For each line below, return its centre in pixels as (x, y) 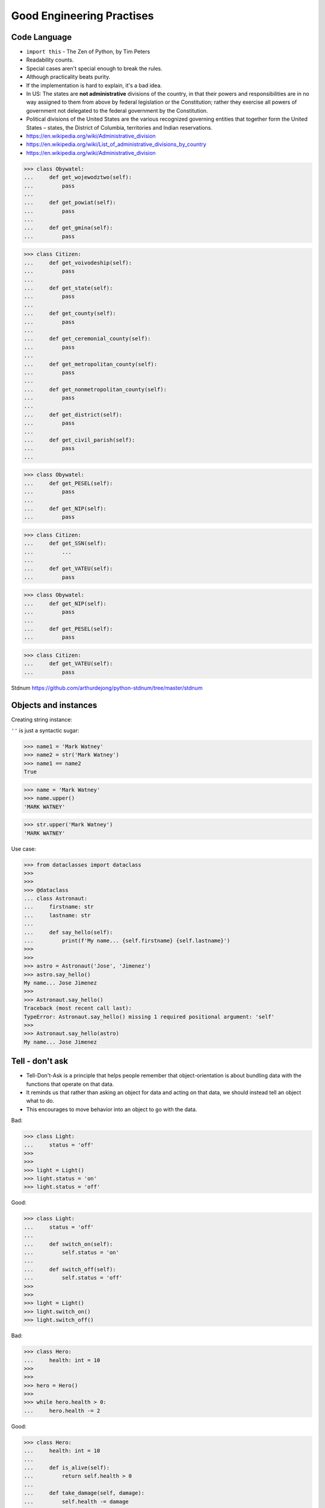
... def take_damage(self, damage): (84, 1493)
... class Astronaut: (56, 898)
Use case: (23, 849)
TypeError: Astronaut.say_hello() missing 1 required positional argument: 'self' (149, 1017)
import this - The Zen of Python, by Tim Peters (88, 52)
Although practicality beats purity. (68, 77)
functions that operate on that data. (70, 1084)
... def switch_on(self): (68, 1244)
